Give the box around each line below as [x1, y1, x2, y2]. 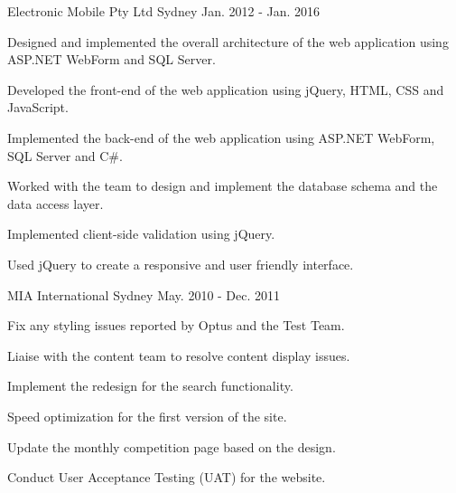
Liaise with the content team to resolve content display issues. [7, 346, 350, 365]
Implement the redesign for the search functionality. [7, 376, 293, 395]
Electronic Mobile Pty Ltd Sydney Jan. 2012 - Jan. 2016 [7, 2, 321, 20]
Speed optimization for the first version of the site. [7, 406, 287, 425]
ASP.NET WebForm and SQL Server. [7, 50, 216, 69]
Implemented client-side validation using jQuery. [7, 224, 275, 243]
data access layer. [7, 194, 104, 213]
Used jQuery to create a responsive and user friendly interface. [7, 254, 354, 273]
